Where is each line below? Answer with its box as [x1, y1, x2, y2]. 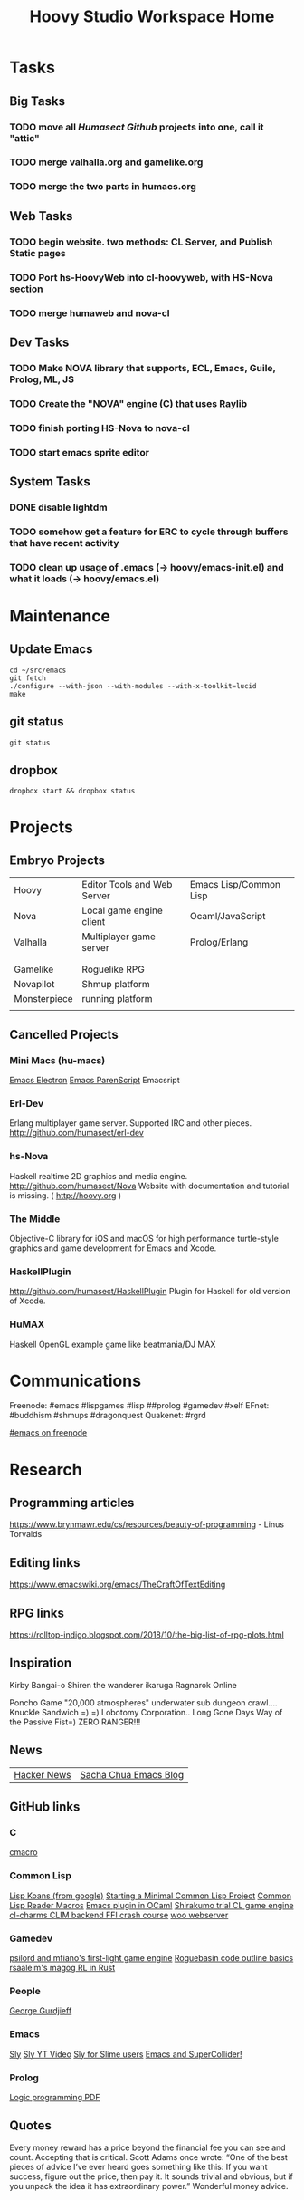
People [9, 1984, 41, 1997]
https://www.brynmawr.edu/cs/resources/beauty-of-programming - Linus [9, 1519, 285, 1530]
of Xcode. [9, 1295, 46, 1306]
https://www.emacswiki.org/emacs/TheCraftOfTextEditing [9, 1579, 226, 1590]
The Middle [9, 1212, 61, 1225]
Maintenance [9, 605, 111, 626]
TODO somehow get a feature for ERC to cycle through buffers [9, 525, 289, 538]
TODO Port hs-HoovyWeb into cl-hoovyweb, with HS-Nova [9, 271, 274, 283]
